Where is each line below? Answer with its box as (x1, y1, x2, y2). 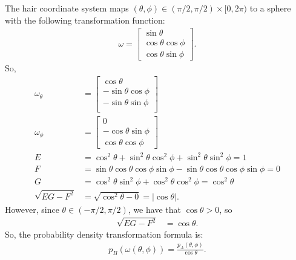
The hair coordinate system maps (5, 2, 129, 14)
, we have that (128, 203, 181, 215)
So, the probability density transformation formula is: (5, 227, 203, 240)
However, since (5, 203, 59, 215)
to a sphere (249, 2, 291, 14)
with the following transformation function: (5, 13, 165, 26)
